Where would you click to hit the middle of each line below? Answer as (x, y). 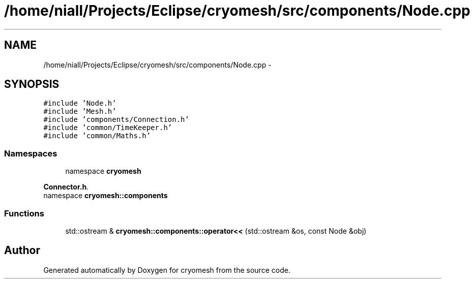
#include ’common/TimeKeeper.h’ (108, 128)
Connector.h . (66, 187)
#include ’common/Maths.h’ (97, 136)
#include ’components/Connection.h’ (116, 120)
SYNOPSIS (32, 84)
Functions (24, 213)
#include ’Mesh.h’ (80, 112)
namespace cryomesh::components (106, 196)
